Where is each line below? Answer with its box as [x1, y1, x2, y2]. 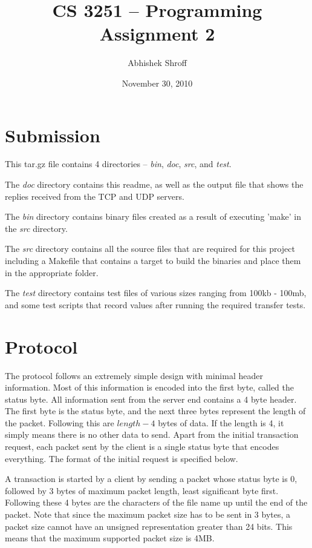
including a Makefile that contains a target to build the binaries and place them [5, 254, 301, 266]
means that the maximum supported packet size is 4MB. [5, 532, 215, 544]
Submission [5, 122, 100, 147]
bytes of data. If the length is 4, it [158, 416, 284, 429]
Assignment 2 [99, 21, 215, 46]
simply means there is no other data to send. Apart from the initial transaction [5, 428, 299, 441]
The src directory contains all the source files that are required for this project [5, 242, 296, 255]
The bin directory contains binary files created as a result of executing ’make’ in [5, 210, 302, 223]
